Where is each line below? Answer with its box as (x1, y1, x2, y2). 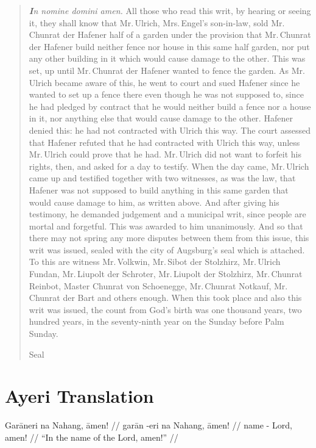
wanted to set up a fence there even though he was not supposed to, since (29, 88, 304, 101)
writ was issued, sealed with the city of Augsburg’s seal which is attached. (29, 243, 305, 256)
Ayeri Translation (5, 383, 154, 408)
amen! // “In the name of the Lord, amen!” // (5, 430, 178, 443)
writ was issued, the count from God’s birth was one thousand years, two (29, 303, 302, 316)
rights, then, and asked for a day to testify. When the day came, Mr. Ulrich (29, 159, 309, 172)
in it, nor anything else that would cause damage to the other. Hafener (29, 112, 293, 125)
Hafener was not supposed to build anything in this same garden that (29, 183, 289, 196)
